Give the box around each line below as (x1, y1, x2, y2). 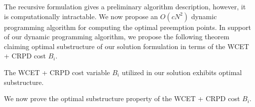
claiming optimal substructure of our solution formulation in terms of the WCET (4, 41, 249, 51)
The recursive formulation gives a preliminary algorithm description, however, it (4, 1, 246, 11)
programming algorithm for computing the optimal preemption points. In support (4, 22, 251, 32)
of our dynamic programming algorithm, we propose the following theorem (4, 31, 229, 42)
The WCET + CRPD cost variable (4, 67, 110, 77)
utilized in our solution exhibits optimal (121, 67, 242, 77)
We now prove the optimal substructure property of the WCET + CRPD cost (4, 93, 240, 104)
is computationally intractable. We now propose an (4, 11, 158, 21)
